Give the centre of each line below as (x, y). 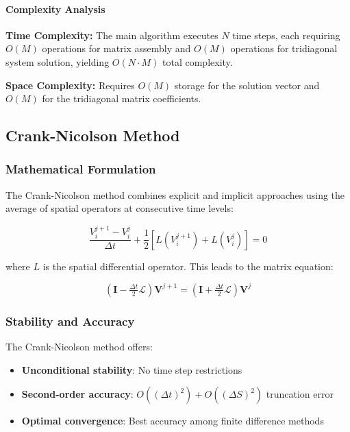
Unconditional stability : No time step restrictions (132, 369)
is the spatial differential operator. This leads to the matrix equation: (188, 266)
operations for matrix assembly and (116, 48)
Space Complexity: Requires (70, 85)
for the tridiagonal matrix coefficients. (122, 98)
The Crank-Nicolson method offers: (79, 346)
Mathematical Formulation (81, 169)
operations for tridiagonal (284, 48)
